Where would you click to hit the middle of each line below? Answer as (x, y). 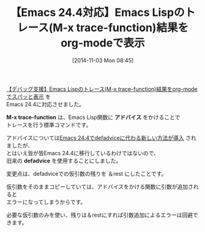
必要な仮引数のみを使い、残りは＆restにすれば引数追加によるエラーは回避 (99, 215)
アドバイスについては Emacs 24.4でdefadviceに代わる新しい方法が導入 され (102, 137)
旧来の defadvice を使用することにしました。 (64, 161)
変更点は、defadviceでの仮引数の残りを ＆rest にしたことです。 (87, 173)
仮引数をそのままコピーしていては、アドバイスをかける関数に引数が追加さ (100, 186)
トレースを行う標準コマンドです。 (49, 125)
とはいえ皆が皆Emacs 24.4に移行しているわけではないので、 (83, 153)
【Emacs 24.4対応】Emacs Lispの (97, 13)
